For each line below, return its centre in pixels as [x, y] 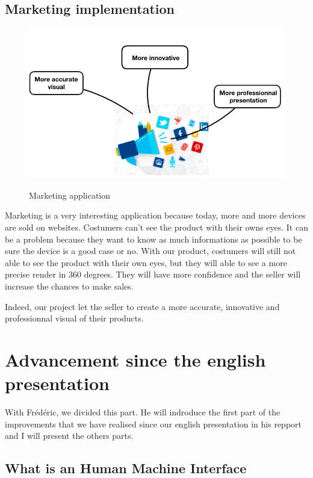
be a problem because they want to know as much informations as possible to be [153, 239]
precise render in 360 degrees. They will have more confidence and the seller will [153, 274]
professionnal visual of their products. [74, 318]
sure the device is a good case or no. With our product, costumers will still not [150, 251]
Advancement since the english [135, 359]
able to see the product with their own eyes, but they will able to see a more [146, 262]
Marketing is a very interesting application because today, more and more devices [155, 215]
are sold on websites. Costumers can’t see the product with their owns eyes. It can [156, 227]
